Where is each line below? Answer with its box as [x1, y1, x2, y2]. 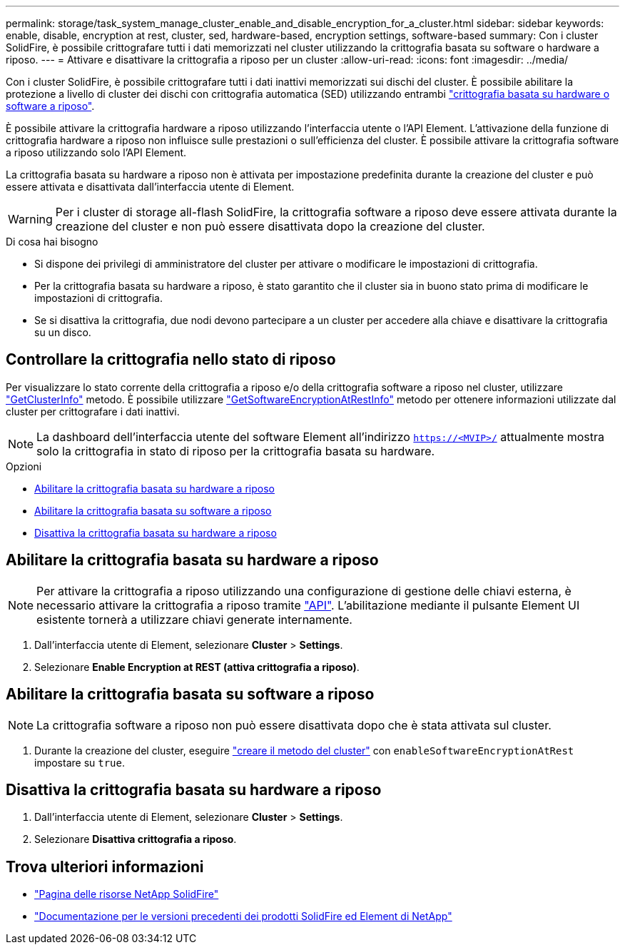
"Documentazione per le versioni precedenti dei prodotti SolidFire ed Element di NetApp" [34, 910, 452, 923]
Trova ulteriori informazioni [6, 857, 204, 876]
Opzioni [6, 460, 42, 473]
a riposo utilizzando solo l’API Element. [6, 146, 187, 158]
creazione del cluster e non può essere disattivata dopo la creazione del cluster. [55, 219, 485, 233]
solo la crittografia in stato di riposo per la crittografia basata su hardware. [36, 443, 435, 458]
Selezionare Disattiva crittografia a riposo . [34, 833, 237, 846]
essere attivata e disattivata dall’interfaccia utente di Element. [6, 181, 295, 193]
